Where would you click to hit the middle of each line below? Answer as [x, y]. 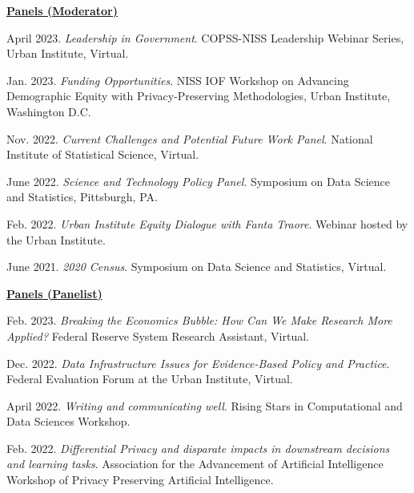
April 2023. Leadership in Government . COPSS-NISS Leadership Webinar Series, [205, 37]
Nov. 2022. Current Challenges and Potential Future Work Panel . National [190, 138]
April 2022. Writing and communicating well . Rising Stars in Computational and [205, 405]
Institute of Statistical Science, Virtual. [103, 154]
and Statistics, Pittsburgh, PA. [82, 197]
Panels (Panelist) [54, 293]
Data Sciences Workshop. [68, 421]
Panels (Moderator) [62, 10]
